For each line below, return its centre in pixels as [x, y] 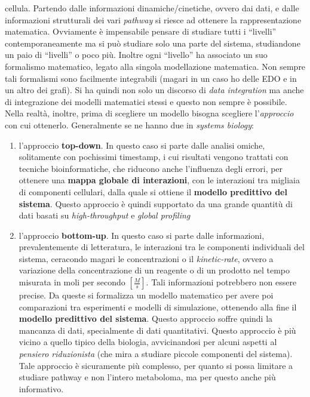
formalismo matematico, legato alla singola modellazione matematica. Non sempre [155, 66]
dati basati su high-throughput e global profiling [105, 215]
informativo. [41, 388]
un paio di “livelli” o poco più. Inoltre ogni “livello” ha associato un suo [136, 55]
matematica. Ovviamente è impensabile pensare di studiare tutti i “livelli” [141, 31]
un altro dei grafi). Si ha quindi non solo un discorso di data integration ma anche [154, 90]
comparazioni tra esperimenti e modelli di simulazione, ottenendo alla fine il [158, 307]
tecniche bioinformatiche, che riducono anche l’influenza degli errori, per [151, 168]
